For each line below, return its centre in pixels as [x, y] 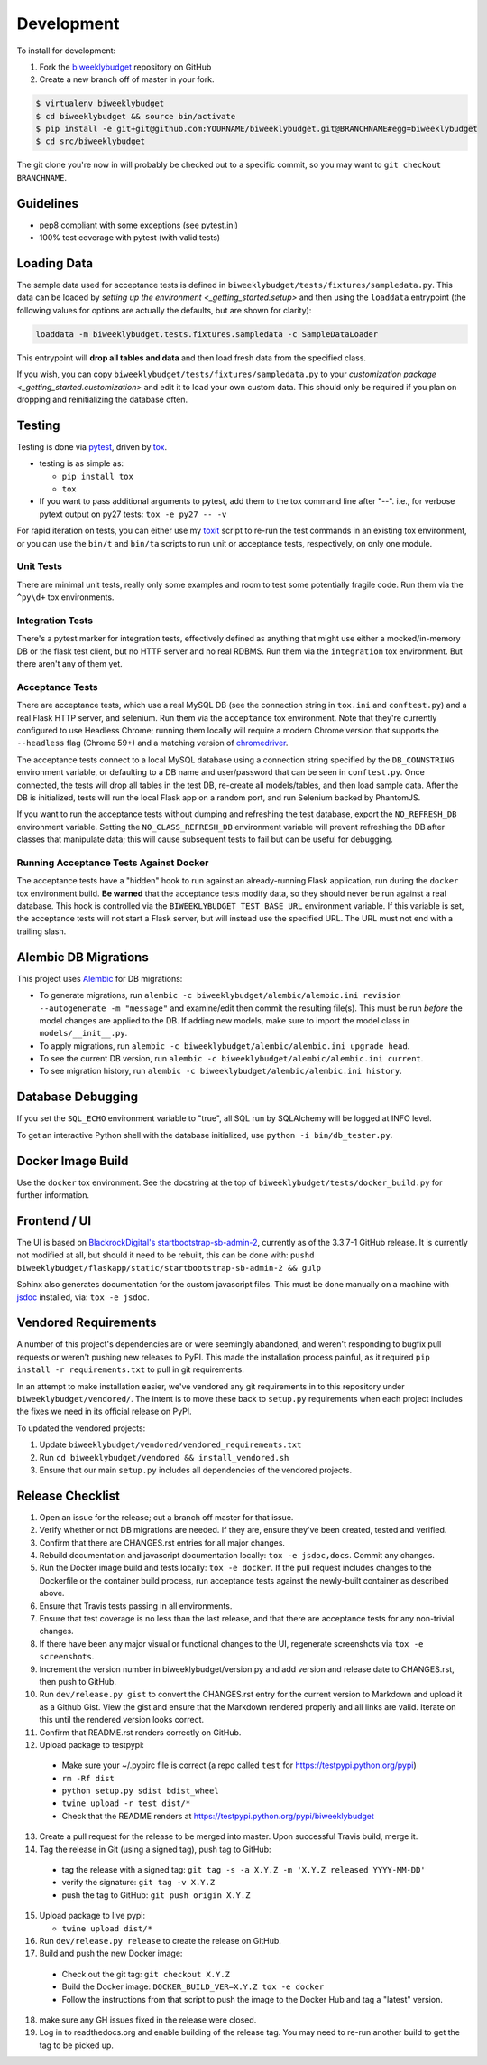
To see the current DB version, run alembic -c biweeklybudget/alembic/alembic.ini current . [231, 1059]
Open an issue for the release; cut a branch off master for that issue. [166, 1517]
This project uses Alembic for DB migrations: [100, 978]
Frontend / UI [54, 1221]
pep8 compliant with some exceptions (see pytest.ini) [139, 225]
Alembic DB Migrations [83, 957]
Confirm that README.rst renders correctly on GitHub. [140, 1732]
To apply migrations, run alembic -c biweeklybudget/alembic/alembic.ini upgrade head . [225, 1046]
